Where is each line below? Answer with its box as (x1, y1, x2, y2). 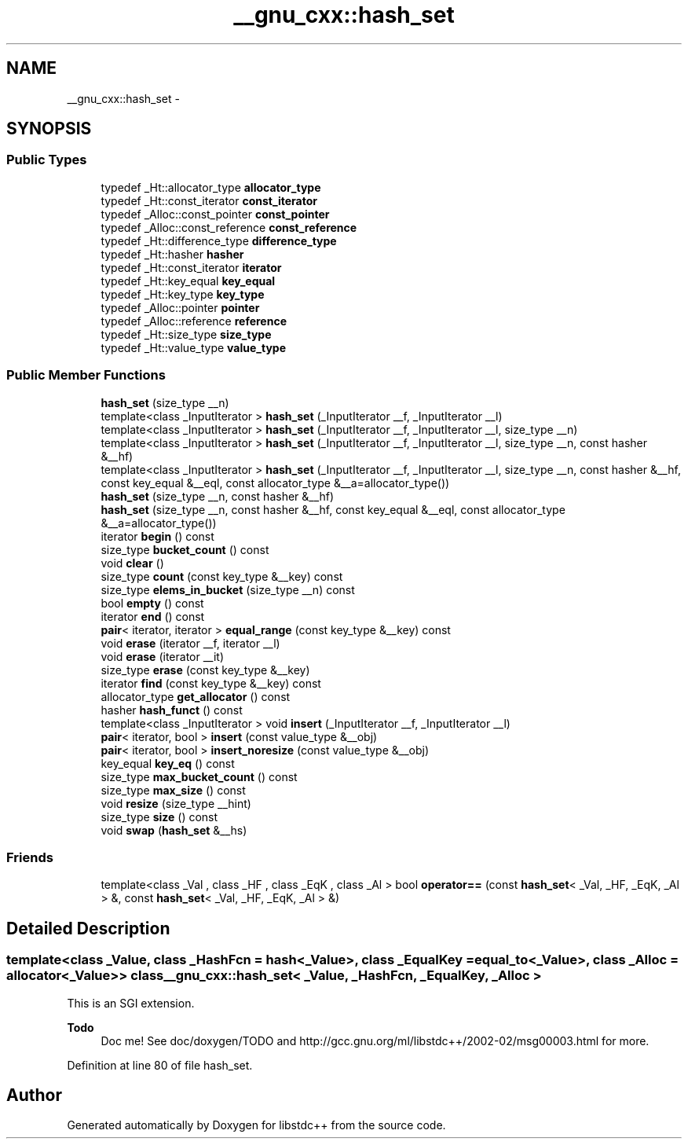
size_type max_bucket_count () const (101, 769, 298, 784)
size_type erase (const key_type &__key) (101, 662, 310, 677)
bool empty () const (101, 596, 204, 610)
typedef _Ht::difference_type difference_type (101, 233, 337, 248)
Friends (6, 849, 53, 865)
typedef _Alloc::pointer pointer (101, 300, 260, 314)
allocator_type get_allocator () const (101, 689, 291, 703)
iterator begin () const (101, 529, 214, 543)
